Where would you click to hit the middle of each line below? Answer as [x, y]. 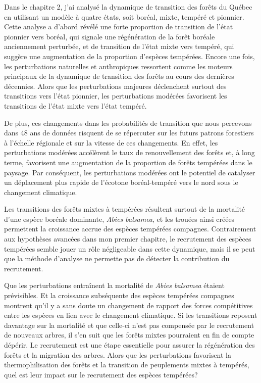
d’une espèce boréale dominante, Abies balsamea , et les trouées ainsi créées [119, 219]
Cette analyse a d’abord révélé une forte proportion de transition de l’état [119, 27]
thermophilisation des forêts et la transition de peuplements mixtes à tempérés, [127, 365]
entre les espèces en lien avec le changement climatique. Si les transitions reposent [131, 315]
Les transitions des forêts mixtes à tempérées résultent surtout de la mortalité [125, 209]
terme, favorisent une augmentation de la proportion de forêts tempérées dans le [128, 162]
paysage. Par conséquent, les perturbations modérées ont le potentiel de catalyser [130, 172]
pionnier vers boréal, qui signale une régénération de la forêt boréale [110, 36]
